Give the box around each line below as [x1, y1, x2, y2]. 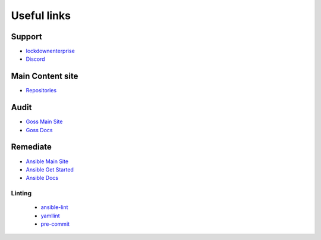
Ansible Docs [26, 174, 59, 182]
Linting [11, 189, 32, 198]
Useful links [11, 9, 71, 22]
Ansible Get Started [26, 166, 74, 173]
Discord [26, 55, 45, 63]
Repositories [26, 87, 56, 94]
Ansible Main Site [26, 158, 68, 165]
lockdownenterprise [26, 48, 75, 55]
